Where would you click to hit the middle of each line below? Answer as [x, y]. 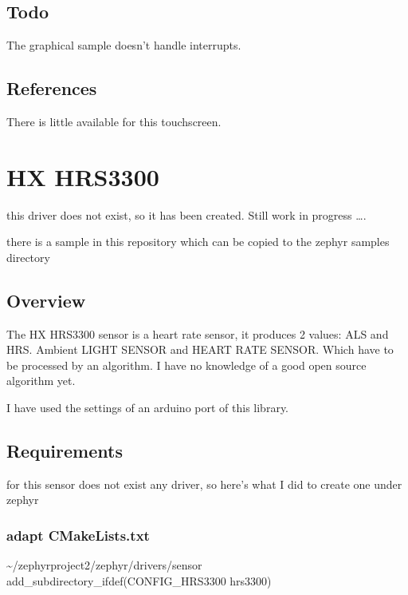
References [52, 88]
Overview [46, 300]
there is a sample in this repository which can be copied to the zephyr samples [198, 242]
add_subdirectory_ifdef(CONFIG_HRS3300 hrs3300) [139, 580]
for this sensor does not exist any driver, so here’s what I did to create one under [204, 484]
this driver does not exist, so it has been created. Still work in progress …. [186, 214]
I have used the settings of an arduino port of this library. [148, 408]
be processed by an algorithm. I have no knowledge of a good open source [186, 365]
